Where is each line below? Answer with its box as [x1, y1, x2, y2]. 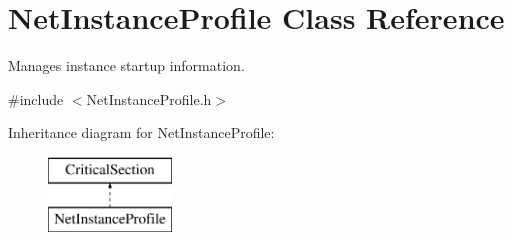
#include [8, 88, 64, 109]
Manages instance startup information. [8, 55, 245, 76]
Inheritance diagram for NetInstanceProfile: [8, 122, 275, 143]
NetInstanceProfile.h [86, 88, 212, 109]
